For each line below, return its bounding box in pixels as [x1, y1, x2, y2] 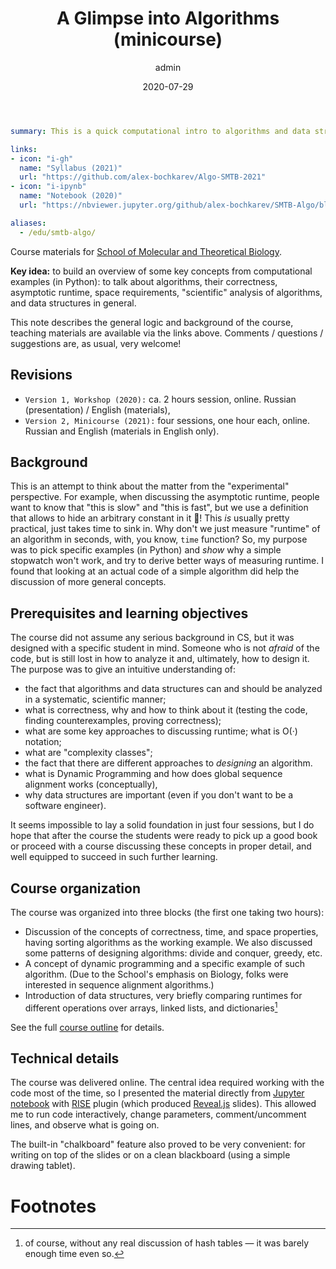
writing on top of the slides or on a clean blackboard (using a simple [10, 1149, 291, 1161]
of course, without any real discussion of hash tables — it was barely [24, 1237, 310, 1249]
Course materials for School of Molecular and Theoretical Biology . [10, 245, 282, 257]
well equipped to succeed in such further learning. [10, 851, 218, 863]
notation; [24, 736, 62, 748]
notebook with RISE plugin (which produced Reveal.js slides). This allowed [10, 1098, 317, 1110]
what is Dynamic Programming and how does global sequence [24, 768, 283, 780]
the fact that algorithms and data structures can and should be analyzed [24, 683, 323, 695]
